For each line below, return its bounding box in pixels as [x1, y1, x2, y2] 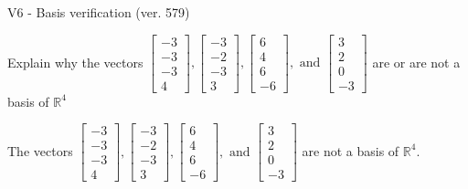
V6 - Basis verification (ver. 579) [7, 3, 190, 21]
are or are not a [372, 52, 461, 71]
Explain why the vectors [7, 52, 144, 71]
